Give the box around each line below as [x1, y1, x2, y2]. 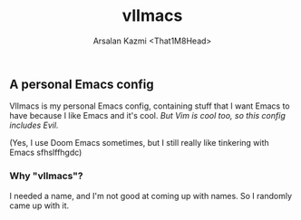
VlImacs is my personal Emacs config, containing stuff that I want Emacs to [9, 100, 290, 111]
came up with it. [9, 200, 70, 211]
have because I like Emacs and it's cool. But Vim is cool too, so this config [9, 110, 286, 121]
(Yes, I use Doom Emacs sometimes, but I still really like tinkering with [9, 138, 269, 148]
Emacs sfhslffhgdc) [9, 147, 83, 158]
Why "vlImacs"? [9, 169, 83, 182]
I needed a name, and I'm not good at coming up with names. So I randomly [9, 190, 293, 201]
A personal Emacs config [9, 76, 154, 91]
